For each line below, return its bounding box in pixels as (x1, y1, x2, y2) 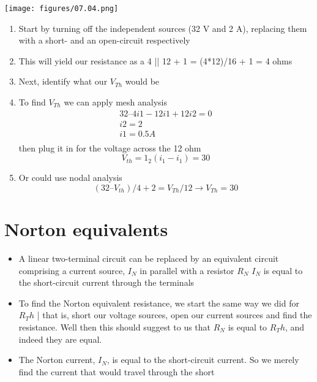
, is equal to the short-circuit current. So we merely (106, 353, 299, 366)
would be (125, 75, 160, 88)
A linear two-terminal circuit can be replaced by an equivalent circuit (18, 252, 279, 265)
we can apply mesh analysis (64, 96, 168, 109)
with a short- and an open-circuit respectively (18, 34, 190, 47)
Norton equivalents (4, 216, 168, 242)
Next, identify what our (18, 75, 108, 88)
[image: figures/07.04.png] (4, 4, 119, 13)
